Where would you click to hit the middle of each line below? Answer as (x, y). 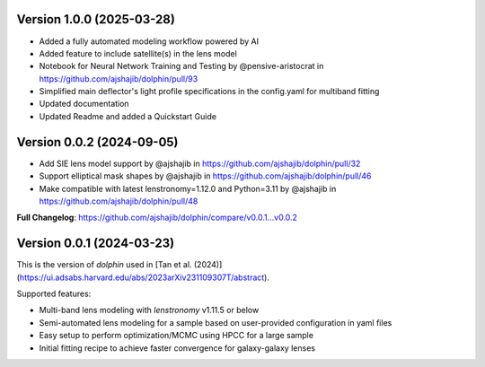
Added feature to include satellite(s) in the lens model (138, 53)
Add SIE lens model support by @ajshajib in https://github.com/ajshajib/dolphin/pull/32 (200, 163)
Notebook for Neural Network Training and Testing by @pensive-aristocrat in (181, 66)
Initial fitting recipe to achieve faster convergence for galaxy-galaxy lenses (177, 348)
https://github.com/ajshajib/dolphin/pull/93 (119, 79)
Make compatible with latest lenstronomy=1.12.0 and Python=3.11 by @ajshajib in (188, 188)
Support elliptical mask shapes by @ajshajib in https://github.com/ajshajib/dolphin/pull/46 (205, 176)
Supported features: (54, 294)
